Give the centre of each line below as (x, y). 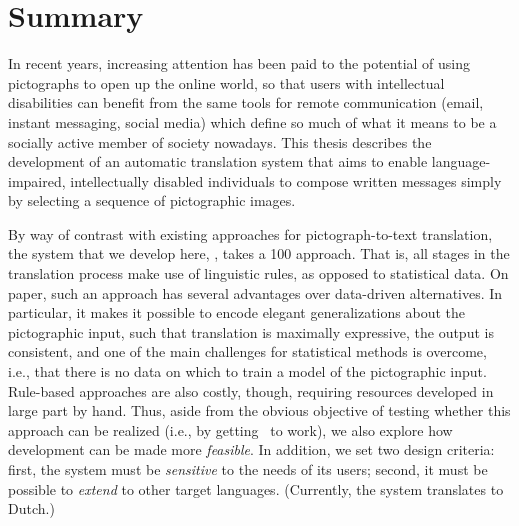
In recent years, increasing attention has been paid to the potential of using (239, 63)
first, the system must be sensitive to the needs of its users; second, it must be (248, 469)
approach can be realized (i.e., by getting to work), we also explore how (230, 429)
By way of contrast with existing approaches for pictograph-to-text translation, (250, 233)
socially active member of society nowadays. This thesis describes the (220, 141)
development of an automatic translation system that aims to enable (218, 161)
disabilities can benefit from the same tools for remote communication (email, (246, 102)
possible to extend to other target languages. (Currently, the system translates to (256, 488)
